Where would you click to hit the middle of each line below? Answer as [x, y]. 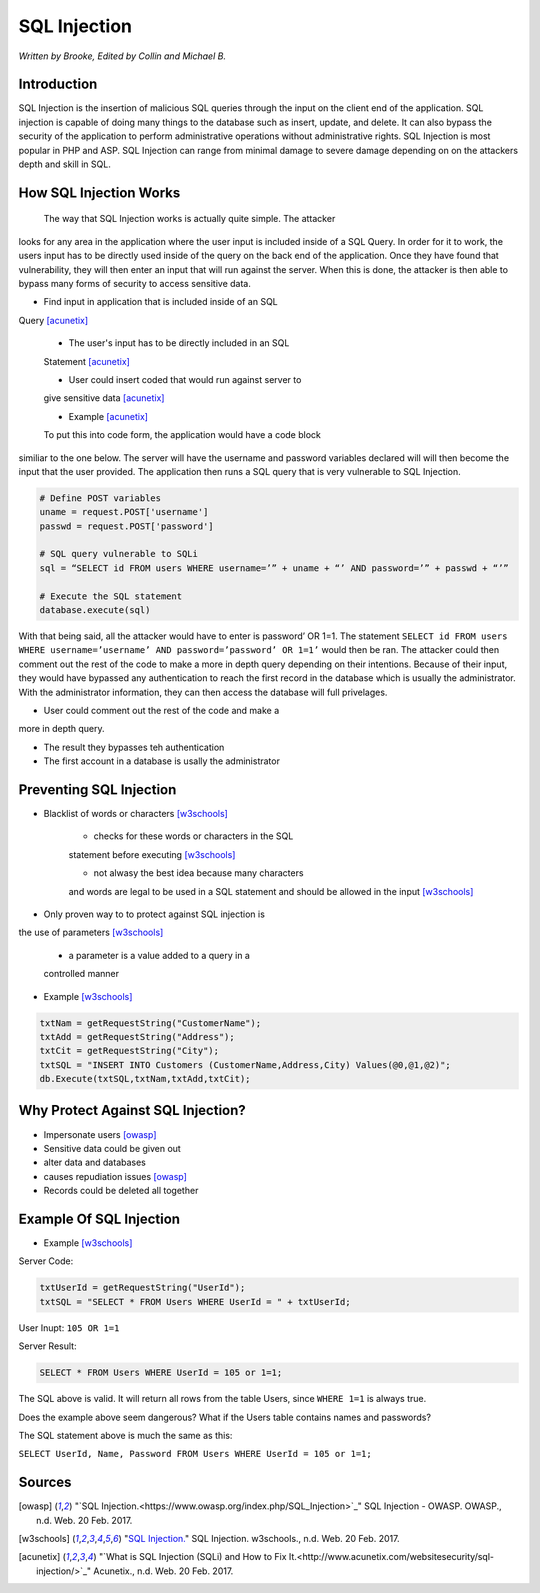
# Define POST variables [100, 498]
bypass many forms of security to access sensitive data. [135, 283]
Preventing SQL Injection [97, 789]
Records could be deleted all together [121, 1191]
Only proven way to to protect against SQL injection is [154, 914]
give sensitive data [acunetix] [104, 398]
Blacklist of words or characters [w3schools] [136, 814]
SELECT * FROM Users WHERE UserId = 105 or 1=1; [161, 1373]
